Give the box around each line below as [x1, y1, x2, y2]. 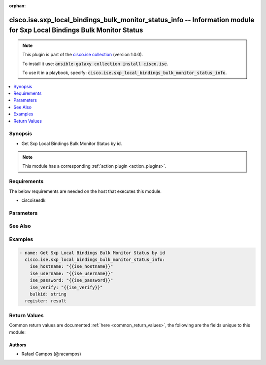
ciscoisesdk [21, 197, 46, 203]
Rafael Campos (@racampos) [21, 351, 81, 357]
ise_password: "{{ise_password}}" [30, 278, 113, 283]
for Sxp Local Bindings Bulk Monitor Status [9, 26, 143, 35]
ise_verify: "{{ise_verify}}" [30, 284, 103, 290]
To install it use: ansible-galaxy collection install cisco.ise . [22, 61, 168, 67]
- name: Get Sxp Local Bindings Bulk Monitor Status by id [19, 250, 165, 255]
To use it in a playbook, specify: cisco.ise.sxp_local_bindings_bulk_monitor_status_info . [22, 70, 227, 76]
